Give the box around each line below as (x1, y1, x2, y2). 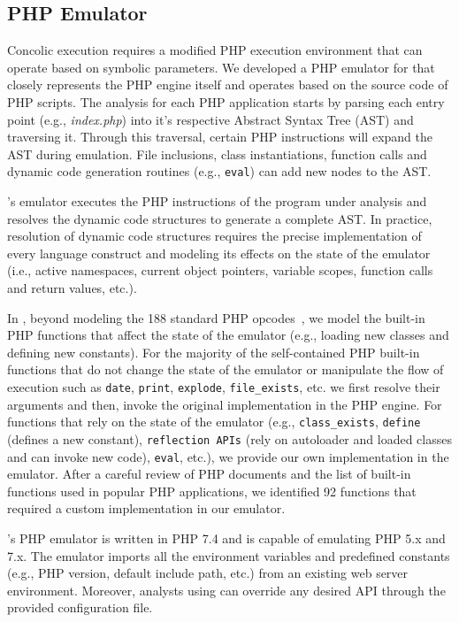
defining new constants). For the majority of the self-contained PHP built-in (7, 342, 420, 361)
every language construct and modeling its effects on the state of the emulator (7, 243, 431, 262)
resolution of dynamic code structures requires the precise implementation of (7, 227, 422, 245)
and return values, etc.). (7, 278, 137, 296)
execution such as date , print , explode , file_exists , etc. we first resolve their (7, 377, 440, 395)
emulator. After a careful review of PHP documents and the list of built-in (7, 465, 411, 483)
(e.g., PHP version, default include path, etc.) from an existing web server (7, 564, 409, 582)
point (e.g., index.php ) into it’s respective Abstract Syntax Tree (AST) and (7, 110, 414, 128)
